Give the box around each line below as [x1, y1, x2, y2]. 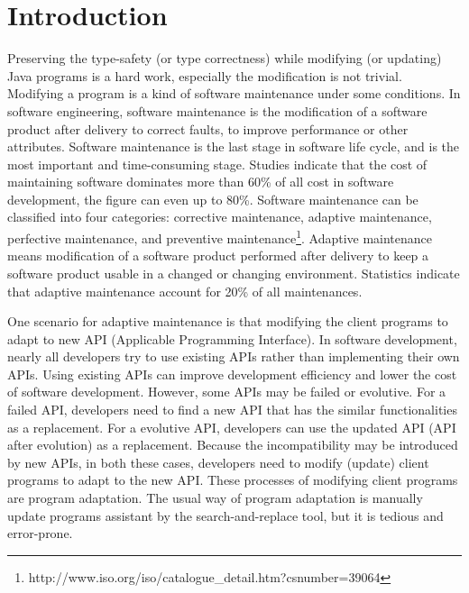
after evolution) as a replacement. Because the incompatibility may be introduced [7, 435, 458, 454]
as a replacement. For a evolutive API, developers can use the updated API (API [7, 417, 456, 436]
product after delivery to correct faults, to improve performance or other [7, 119, 409, 138]
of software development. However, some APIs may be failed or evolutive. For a [7, 382, 446, 401]
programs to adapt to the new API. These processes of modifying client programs [7, 470, 458, 489]
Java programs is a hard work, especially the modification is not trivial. [7, 66, 402, 85]
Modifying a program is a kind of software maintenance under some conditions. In [7, 84, 461, 103]
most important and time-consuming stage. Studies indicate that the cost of [7, 154, 428, 173]
